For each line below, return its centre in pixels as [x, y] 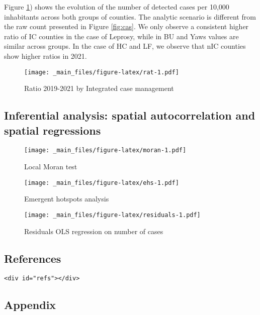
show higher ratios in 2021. [46, 56]
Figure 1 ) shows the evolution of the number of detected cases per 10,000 [117, 7]
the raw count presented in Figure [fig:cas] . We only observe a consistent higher [126, 26]
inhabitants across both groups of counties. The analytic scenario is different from [130, 16]
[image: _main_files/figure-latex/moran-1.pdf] [105, 150]
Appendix [30, 305]
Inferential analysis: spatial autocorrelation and [130, 115]
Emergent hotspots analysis [67, 199]
